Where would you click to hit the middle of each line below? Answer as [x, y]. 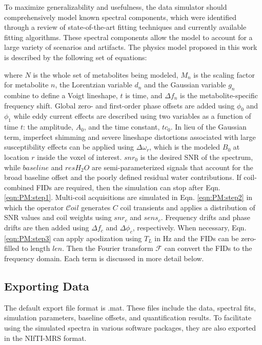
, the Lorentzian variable [94, 85]
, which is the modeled [185, 147]
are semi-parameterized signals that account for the [173, 167]
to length [36, 248]
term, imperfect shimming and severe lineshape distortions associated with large [130, 137]
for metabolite [26, 85]
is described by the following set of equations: [76, 57]
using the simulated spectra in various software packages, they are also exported [130, 328]
